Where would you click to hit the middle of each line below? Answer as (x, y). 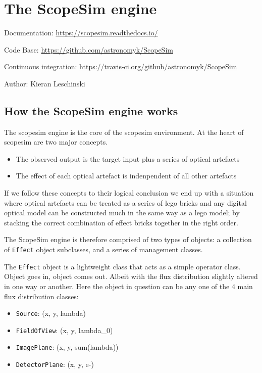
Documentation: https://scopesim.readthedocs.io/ (81, 33)
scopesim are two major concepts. (56, 142)
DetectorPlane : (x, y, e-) (55, 364)
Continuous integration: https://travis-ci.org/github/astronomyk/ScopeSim (121, 66)
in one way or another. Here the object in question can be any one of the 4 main (128, 286)
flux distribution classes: (41, 296)
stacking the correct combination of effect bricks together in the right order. (121, 222)
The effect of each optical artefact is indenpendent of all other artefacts (126, 176)
